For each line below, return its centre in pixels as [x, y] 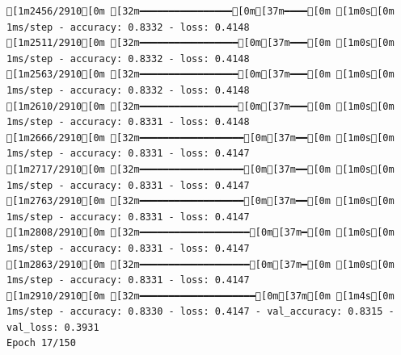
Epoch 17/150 [41, 343]
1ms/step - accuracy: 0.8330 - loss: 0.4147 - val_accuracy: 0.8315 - [200, 312]
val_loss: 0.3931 [53, 327]
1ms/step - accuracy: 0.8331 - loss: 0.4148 [128, 122]
